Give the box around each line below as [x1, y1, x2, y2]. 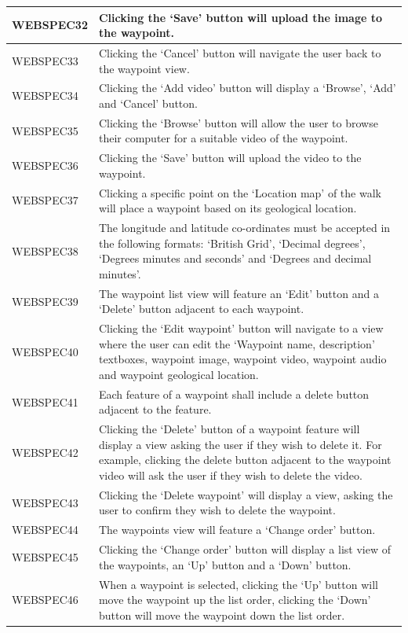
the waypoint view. [98, 60, 190, 76]
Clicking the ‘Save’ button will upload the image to [98, 9, 382, 25]
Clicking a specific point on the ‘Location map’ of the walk [98, 184, 381, 201]
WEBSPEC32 [12, 17, 88, 33]
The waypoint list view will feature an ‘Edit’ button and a [98, 285, 379, 301]
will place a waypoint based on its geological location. [98, 200, 357, 216]
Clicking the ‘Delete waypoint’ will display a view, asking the [98, 486, 393, 502]
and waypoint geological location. [98, 366, 259, 382]
